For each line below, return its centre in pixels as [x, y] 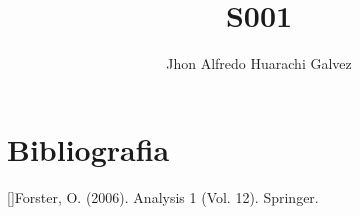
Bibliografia [88, 148]
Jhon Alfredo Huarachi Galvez [259, 63]
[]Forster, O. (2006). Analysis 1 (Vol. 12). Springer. [163, 196]
